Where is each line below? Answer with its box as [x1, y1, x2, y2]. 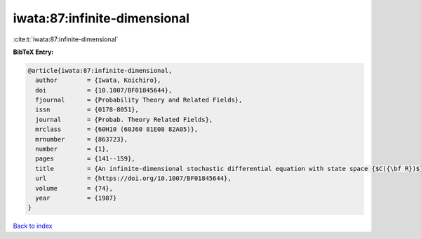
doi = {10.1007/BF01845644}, [35, 86, 173, 94]
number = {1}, [35, 145, 110, 153]
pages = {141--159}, [35, 155, 136, 163]
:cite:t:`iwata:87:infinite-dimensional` [13, 35, 119, 43]
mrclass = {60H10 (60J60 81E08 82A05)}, [35, 125, 199, 133]
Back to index [13, 221, 53, 231]
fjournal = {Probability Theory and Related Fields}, [35, 96, 243, 104]
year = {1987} [35, 194, 117, 202]
